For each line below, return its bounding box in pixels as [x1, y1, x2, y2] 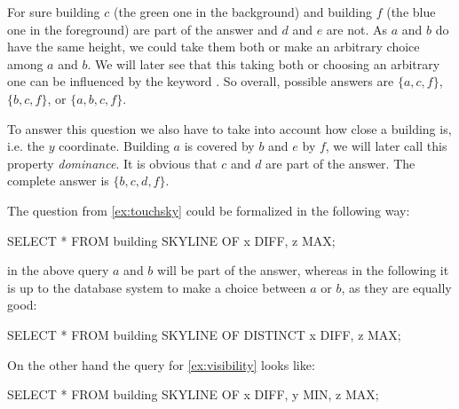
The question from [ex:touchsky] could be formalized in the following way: [7, 201, 410, 219]
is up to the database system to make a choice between [7, 278, 306, 296]
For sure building [7, 3, 100, 20]
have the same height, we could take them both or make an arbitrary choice [7, 37, 420, 56]
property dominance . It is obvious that [7, 153, 218, 172]
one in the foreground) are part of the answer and [7, 20, 278, 38]
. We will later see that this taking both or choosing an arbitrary [87, 54, 440, 73]
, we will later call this [325, 137, 447, 155]
